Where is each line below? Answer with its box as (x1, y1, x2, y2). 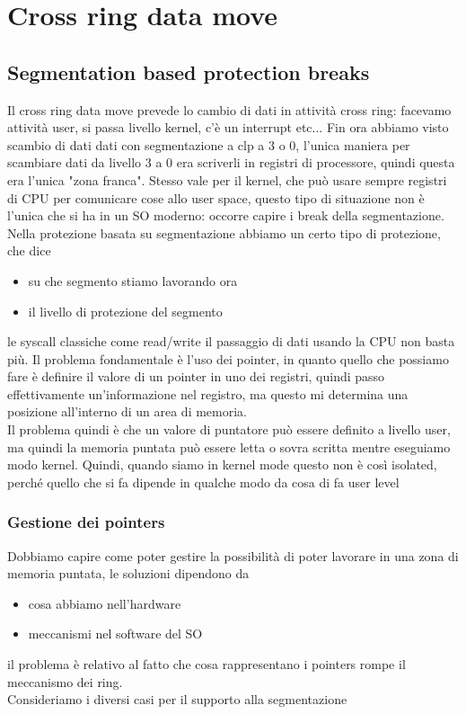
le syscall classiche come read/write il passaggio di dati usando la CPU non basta (7, 332, 455, 351)
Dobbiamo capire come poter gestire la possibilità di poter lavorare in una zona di (7, 546, 459, 565)
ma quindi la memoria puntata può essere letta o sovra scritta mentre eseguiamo (7, 437, 451, 456)
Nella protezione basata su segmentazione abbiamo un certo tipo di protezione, (7, 223, 441, 242)
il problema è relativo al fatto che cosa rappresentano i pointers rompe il (7, 655, 406, 674)
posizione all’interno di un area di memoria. (7, 402, 247, 421)
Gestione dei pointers (7, 511, 165, 533)
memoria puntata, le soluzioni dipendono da (7, 564, 250, 583)
